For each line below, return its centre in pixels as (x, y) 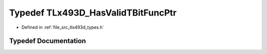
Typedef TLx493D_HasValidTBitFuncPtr (93, 13)
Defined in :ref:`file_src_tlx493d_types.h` (63, 27)
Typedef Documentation (47, 41)
